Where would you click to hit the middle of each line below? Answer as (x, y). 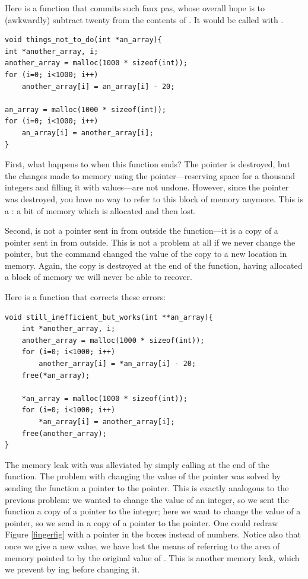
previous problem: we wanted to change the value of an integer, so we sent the (147, 499)
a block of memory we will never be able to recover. (99, 277)
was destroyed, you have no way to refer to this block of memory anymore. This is (154, 198)
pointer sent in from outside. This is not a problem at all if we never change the (150, 242)
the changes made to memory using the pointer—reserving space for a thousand (150, 175)
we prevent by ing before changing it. (72, 569)
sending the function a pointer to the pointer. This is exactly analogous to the (147, 487)
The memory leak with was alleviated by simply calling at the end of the (137, 464)
